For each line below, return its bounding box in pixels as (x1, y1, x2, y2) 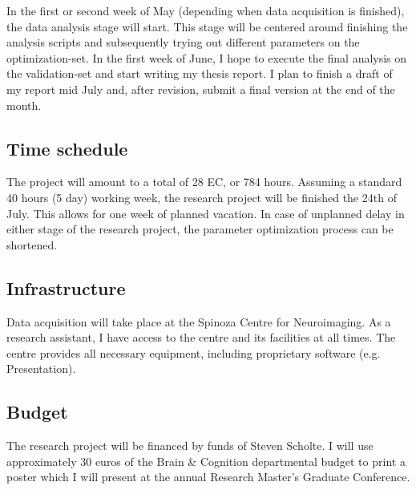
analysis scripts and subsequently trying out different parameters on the (6, 34, 360, 51)
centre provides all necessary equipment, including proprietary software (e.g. (6, 344, 381, 361)
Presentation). (6, 360, 76, 377)
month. (6, 96, 42, 113)
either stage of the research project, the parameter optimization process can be (6, 221, 394, 237)
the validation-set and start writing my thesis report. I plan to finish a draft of (6, 65, 393, 82)
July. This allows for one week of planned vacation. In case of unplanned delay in (6, 205, 405, 221)
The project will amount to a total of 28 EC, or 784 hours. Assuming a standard (6, 173, 402, 190)
